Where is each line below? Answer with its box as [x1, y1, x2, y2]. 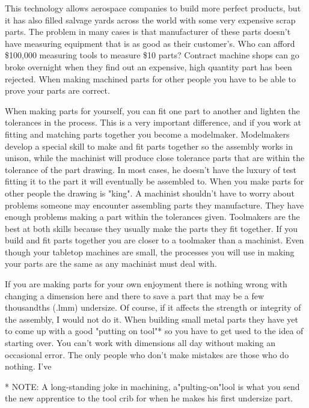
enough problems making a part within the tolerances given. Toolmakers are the [5, 210, 300, 223]
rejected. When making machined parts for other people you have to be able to [5, 72, 296, 85]
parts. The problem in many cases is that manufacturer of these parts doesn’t [5, 25, 291, 38]
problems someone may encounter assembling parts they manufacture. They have [5, 198, 304, 211]
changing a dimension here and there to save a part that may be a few [5, 289, 265, 302]
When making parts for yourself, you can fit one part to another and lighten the [5, 104, 300, 117]
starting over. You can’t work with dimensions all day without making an [5, 336, 275, 349]
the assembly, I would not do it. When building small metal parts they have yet [5, 312, 299, 325]
